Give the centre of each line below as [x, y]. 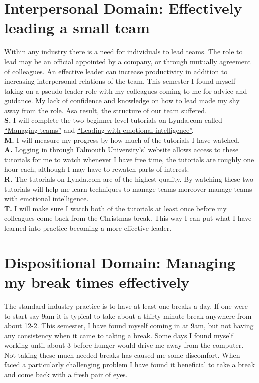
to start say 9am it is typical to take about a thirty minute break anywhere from [128, 316]
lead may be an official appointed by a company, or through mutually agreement [127, 61]
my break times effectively [97, 282]
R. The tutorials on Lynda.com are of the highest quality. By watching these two [129, 179]
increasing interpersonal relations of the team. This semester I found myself [120, 81]
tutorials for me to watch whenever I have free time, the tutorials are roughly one [129, 159]
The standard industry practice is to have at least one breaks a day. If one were [126, 306]
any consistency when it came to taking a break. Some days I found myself [119, 335]
